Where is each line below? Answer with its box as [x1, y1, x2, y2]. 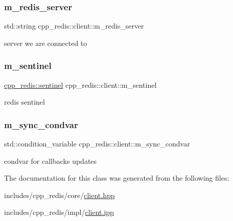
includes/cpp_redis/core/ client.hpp [4, 189, 115, 200]
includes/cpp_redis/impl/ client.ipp [4, 207, 114, 217]
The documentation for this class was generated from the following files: [4, 173, 229, 183]
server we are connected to [4, 37, 87, 48]
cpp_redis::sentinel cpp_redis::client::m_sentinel [4, 79, 157, 90]
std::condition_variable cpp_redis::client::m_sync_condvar [4, 138, 190, 149]
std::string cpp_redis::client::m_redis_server [4, 20, 144, 31]
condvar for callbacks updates [4, 155, 97, 166]
